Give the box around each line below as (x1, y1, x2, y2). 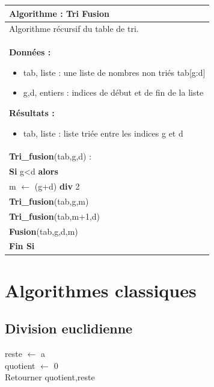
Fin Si (9, 240, 35, 252)
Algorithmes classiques (5, 277, 197, 302)
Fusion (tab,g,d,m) (9, 224, 78, 237)
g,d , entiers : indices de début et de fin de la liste (23, 86, 204, 99)
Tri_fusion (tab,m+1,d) (9, 209, 100, 222)
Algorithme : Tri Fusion (9, 7, 109, 19)
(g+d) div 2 (34, 180, 80, 193)
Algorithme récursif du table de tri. (9, 22, 139, 35)
